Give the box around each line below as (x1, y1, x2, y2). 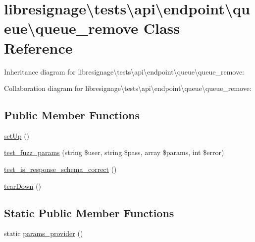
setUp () (4, 130, 30, 141)
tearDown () (4, 180, 41, 191)
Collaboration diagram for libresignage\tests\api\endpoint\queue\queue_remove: (4, 83, 252, 93)
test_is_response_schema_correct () (4, 164, 117, 174)
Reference (4, 37, 73, 58)
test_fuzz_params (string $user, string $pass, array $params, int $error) (4, 147, 224, 158)
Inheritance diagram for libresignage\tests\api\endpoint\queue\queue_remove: (4, 66, 245, 77)
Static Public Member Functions (4, 205, 174, 220)
